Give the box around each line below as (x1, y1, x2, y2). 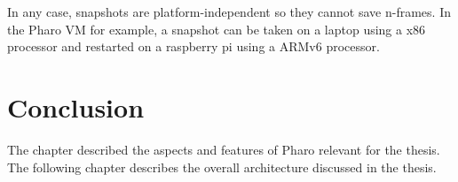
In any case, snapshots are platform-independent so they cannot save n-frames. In (7, 3, 451, 20)
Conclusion (7, 88, 145, 125)
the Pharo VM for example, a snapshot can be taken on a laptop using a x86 (7, 19, 426, 38)
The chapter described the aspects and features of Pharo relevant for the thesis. (7, 140, 440, 158)
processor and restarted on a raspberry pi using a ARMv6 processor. (7, 37, 380, 56)
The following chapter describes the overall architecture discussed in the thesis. (7, 157, 437, 176)
